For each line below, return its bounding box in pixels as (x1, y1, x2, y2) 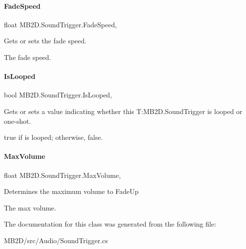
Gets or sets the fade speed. (4, 36, 87, 46)
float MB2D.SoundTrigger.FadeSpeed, (4, 19, 117, 29)
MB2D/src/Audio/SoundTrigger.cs (4, 235, 108, 245)
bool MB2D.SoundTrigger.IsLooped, (4, 90, 112, 100)
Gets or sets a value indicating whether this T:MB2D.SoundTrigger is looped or (4, 106, 243, 116)
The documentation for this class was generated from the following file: (4, 219, 216, 229)
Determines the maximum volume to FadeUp (4, 186, 139, 196)
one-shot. (4, 115, 31, 126)
